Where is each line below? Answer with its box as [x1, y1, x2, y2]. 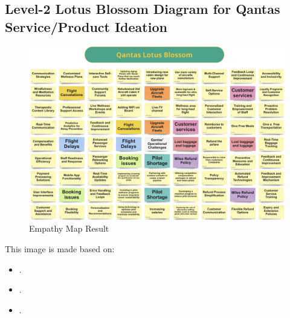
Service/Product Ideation [5, 17, 167, 36]
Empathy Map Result [29, 222, 109, 235]
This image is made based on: [5, 242, 115, 255]
